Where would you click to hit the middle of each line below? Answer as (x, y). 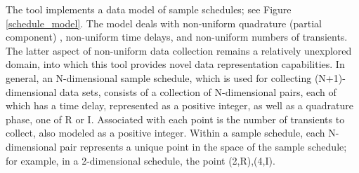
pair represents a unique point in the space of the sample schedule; (203, 146)
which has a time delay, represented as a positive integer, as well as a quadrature (179, 105)
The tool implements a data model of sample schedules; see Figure (149, 9)
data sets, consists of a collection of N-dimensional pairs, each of (198, 91)
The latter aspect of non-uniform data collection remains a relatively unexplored (179, 50)
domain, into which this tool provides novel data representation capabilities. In (175, 64)
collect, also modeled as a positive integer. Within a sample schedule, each (165, 133)
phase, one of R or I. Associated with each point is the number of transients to (175, 119)
